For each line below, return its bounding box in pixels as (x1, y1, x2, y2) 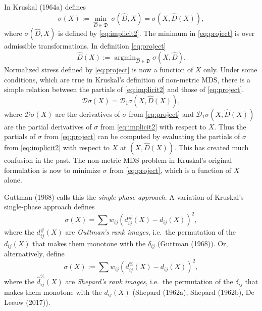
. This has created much (174, 142, 249, 152)
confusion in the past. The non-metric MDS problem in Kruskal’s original (4, 154, 232, 165)
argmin (114, 54, 136, 61)
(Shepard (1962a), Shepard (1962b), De (132, 286, 254, 297)
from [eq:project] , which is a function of (109, 164, 232, 175)
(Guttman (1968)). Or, (158, 238, 228, 248)
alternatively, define (4, 248, 65, 259)
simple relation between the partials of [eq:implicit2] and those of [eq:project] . (4, 84, 244, 95)
